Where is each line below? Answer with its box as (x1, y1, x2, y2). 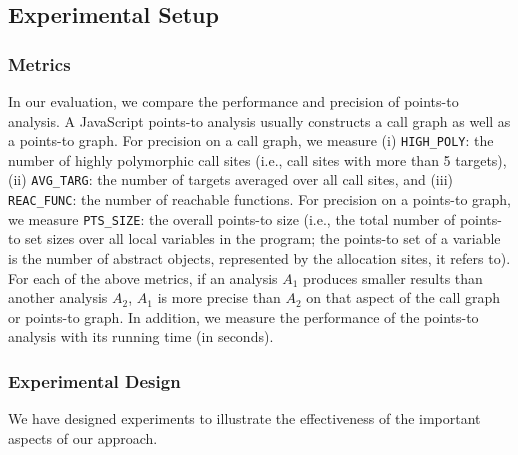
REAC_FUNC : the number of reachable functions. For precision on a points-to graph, (8, 189, 511, 210)
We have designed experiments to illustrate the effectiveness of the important (8, 408, 481, 429)
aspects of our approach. (8, 427, 158, 448)
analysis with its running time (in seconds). (8, 326, 274, 347)
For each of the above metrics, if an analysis (8, 267, 278, 288)
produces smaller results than (303, 267, 483, 288)
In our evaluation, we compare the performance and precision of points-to (8, 91, 459, 111)
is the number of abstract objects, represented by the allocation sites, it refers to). (8, 248, 511, 268)
